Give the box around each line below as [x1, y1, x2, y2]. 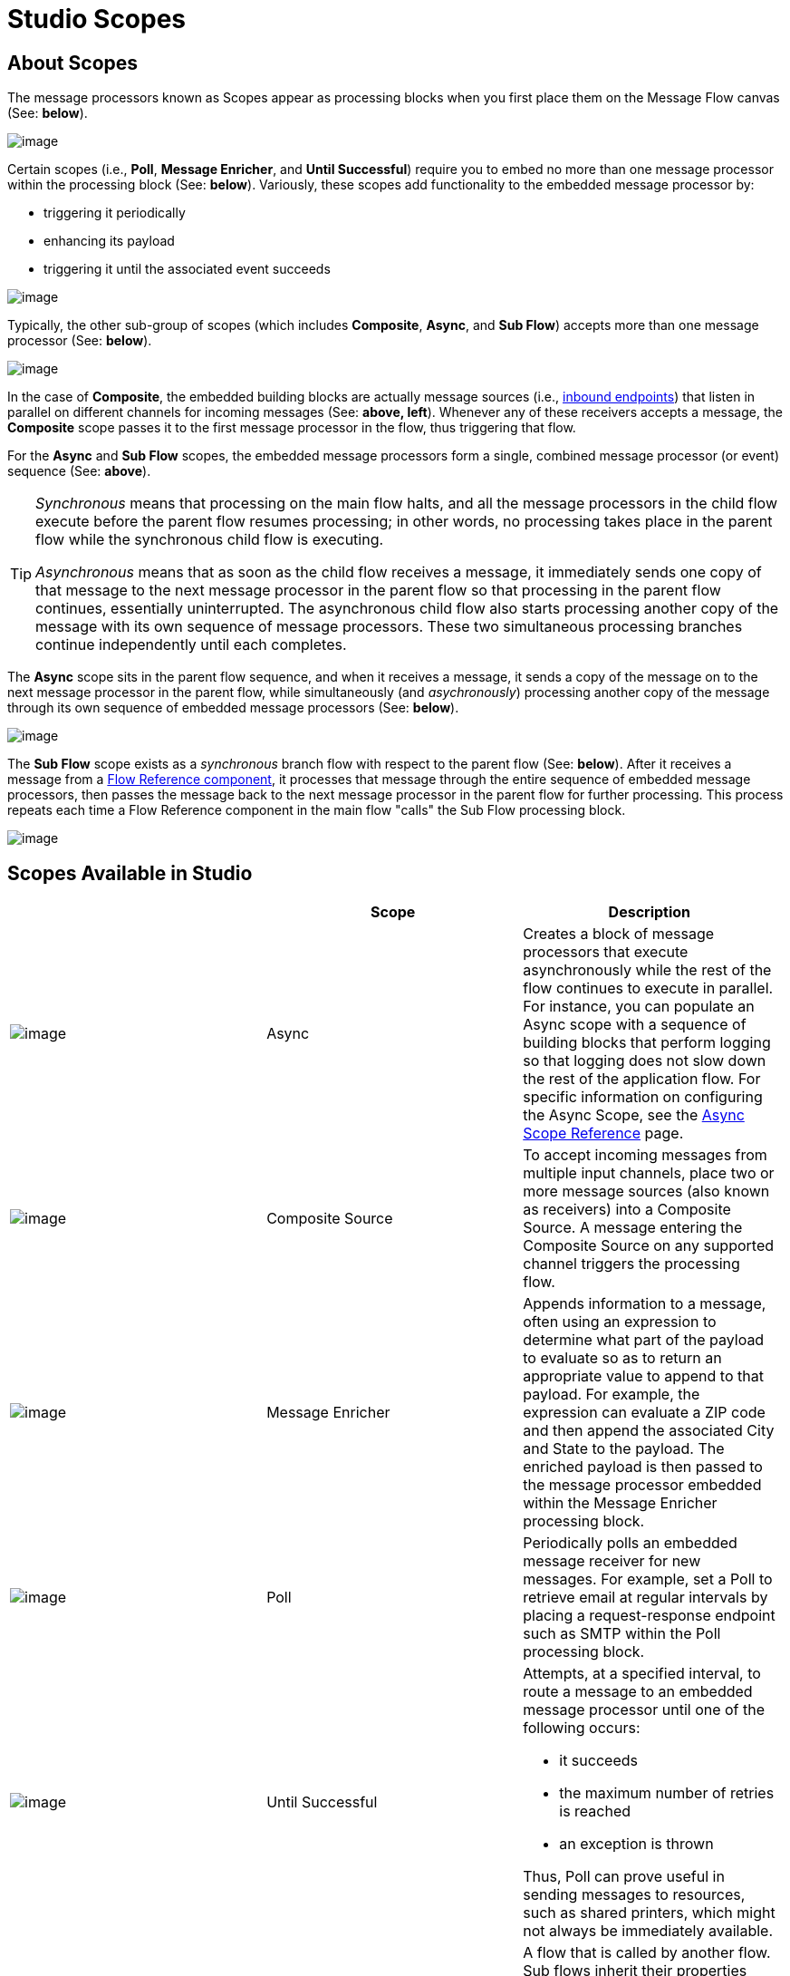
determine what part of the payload [523, 1331, 765, 1350]
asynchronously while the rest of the [523, 961, 772, 980]
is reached [559, 1802, 631, 1821]
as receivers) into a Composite [523, 1200, 731, 1219]
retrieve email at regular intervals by [523, 1588, 768, 1607]
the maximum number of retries [559, 1784, 775, 1803]
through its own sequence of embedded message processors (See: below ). [7, 700, 459, 716]
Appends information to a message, [523, 1294, 766, 1313]
